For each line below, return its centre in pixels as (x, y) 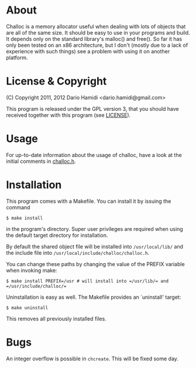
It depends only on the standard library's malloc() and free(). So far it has (94, 39)
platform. (17, 57)
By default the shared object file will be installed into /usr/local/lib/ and (94, 246)
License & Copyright (56, 81)
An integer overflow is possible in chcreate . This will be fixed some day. (92, 359)
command (18, 207)
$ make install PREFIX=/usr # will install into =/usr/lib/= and (87, 281)
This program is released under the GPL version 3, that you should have (93, 108)
